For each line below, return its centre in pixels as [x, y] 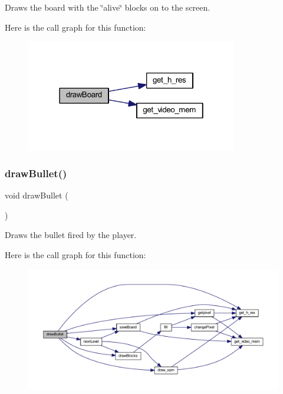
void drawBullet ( [37, 195]
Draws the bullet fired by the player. [71, 235]
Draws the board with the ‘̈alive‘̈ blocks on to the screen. [108, 7]
